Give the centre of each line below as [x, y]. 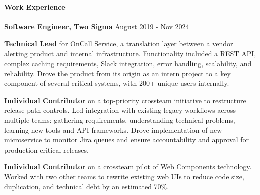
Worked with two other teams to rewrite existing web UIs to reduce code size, [124, 176]
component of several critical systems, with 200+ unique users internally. [117, 83]
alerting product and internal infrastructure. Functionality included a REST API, [130, 53]
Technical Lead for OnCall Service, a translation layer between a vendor [119, 43]
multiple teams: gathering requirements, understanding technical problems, [120, 119]
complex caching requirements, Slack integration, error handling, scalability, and [128, 63]
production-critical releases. [46, 149]
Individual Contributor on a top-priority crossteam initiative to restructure [125, 100]
